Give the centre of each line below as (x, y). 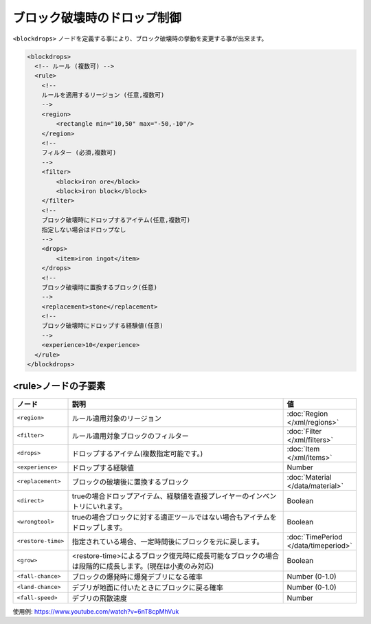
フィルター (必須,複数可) (79, 153)
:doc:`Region (307, 414)
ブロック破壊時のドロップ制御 (97, 18)
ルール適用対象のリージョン (116, 418)
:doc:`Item (303, 449)
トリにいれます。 (99, 506)
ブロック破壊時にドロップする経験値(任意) (103, 326)
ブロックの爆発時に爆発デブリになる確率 (137, 577)
